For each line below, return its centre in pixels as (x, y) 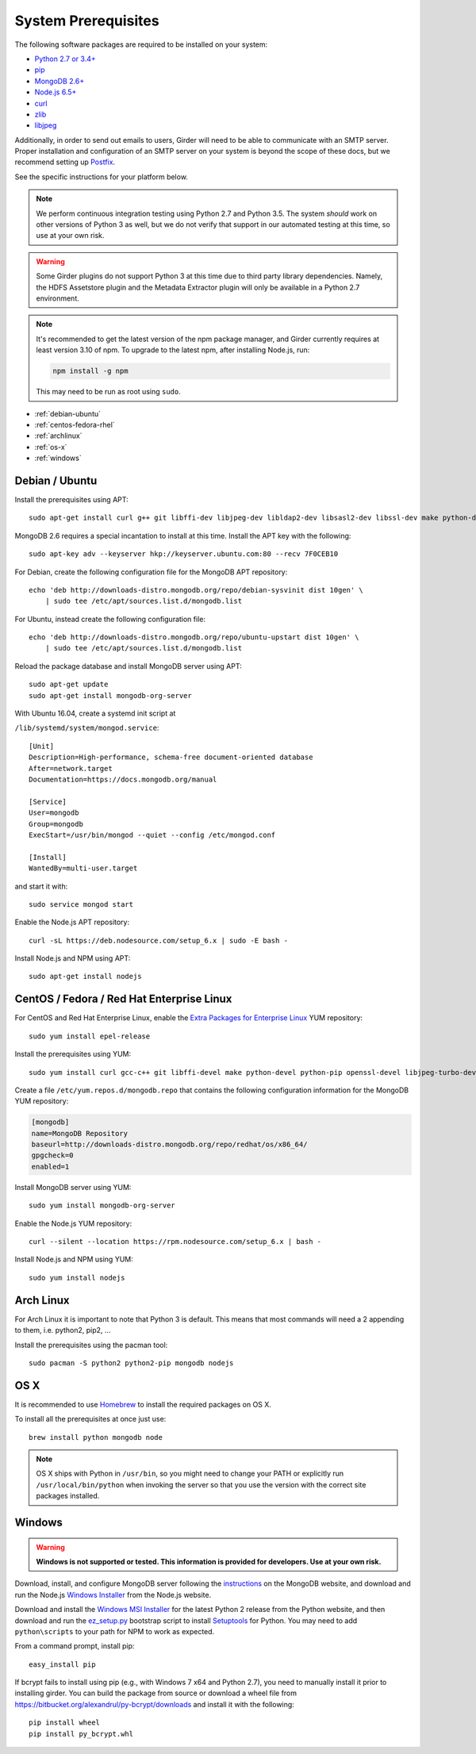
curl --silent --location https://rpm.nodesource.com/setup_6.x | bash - (175, 1242)
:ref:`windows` (58, 458)
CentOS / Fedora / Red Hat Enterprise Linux (123, 999)
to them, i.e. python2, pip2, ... (63, 1330)
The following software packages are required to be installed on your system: (141, 44)
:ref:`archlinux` (58, 436)
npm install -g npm (90, 371)
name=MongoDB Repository (80, 1133)
